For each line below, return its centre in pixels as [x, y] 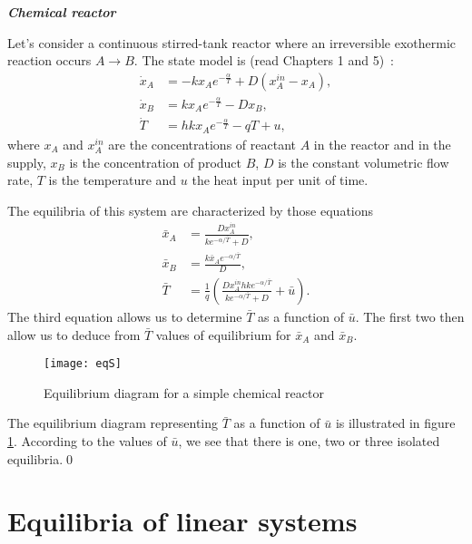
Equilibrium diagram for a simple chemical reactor [184, 392]
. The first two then [410, 316]
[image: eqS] [83, 364]
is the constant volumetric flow [364, 162]
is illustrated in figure [395, 423]
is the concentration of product [156, 162]
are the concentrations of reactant [202, 144]
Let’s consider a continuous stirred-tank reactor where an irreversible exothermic [232, 42]
